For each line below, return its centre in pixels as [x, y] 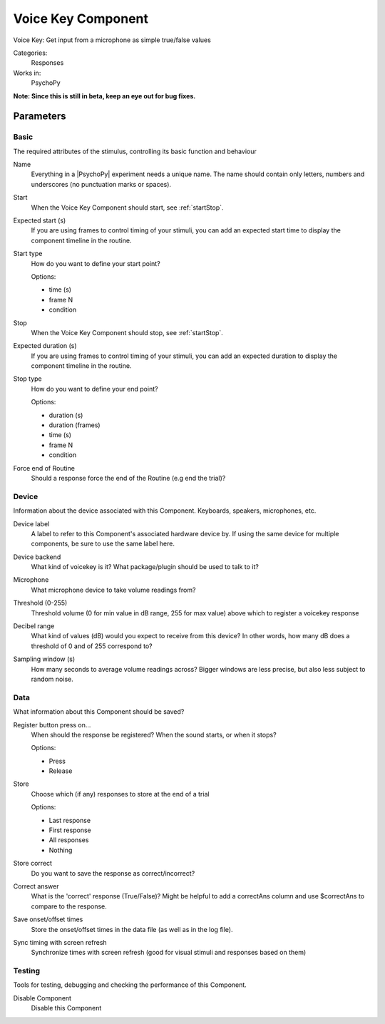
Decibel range [34, 626]
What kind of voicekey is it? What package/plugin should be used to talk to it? [145, 567]
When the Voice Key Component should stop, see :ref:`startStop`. [127, 332]
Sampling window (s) [44, 659]
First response [70, 830]
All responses [69, 840]
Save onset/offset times [48, 919]
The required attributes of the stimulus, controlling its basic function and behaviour [135, 151]
